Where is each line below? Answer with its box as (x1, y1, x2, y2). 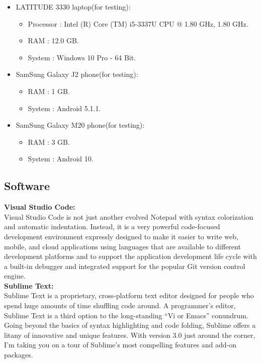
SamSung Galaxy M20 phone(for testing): (16, 120, 145, 130)
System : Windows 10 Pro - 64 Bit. (28, 52, 136, 62)
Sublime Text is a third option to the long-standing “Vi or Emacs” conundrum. (4, 310, 248, 320)
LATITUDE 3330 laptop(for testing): (16, 2, 131, 12)
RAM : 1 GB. (28, 85, 70, 96)
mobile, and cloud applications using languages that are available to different (4, 241, 241, 251)
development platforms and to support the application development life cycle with (4, 251, 257, 261)
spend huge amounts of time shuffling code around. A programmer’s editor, (4, 300, 236, 311)
